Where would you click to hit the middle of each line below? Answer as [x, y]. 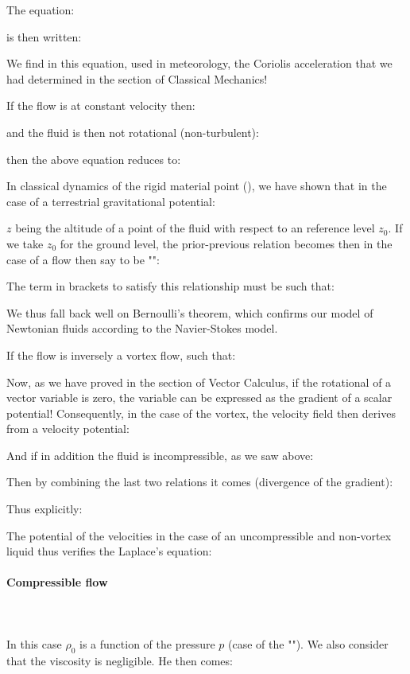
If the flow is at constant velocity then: [101, 105]
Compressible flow [57, 582]
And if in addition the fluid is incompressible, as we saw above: [160, 455]
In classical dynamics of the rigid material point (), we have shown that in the [197, 186]
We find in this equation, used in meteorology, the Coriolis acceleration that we [199, 63]
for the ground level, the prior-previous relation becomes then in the [226, 243]
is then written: [44, 36]
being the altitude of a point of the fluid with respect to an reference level [195, 228]
